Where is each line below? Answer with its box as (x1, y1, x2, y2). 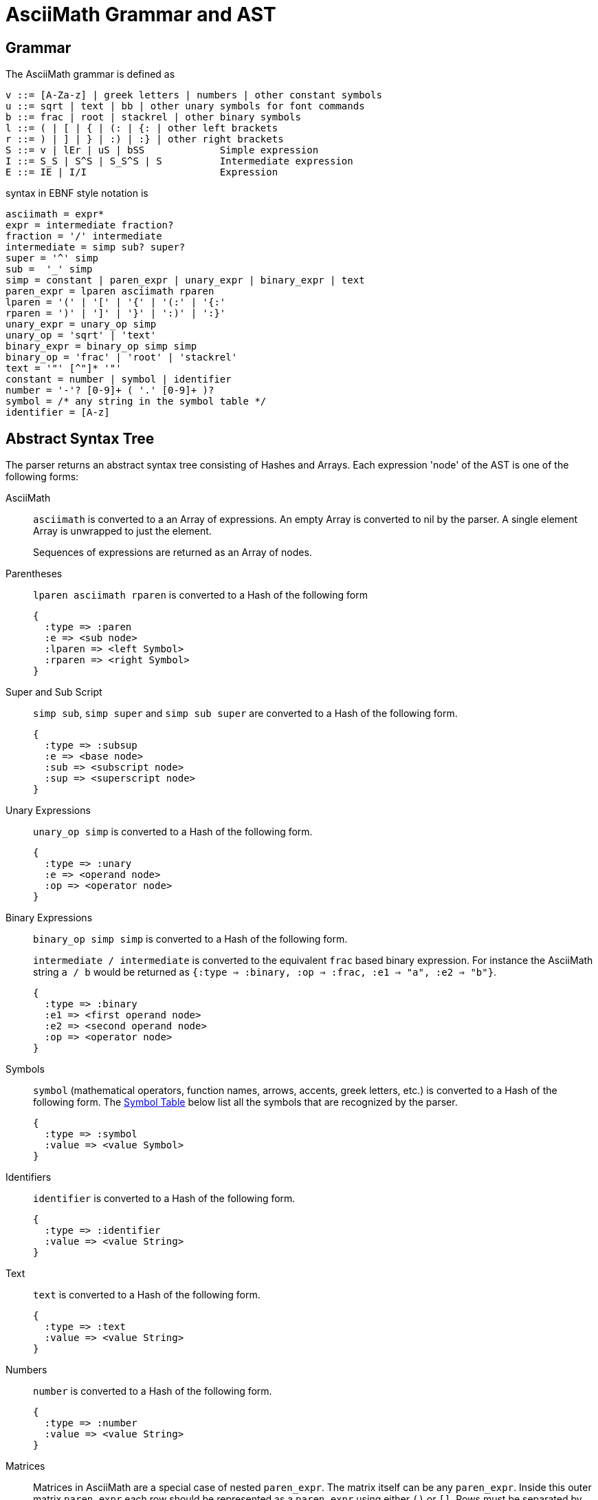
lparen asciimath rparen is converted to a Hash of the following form (33, 589, 368, 601)
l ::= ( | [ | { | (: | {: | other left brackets (5, 122, 278, 134)
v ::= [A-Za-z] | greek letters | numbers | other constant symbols (5, 89, 382, 101)
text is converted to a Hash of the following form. (33, 1289, 261, 1301)
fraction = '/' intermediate (5, 231, 162, 242)
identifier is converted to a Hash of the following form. (33, 1192, 296, 1205)
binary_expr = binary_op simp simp (5, 341, 197, 352)
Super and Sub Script (5, 686, 102, 698)
